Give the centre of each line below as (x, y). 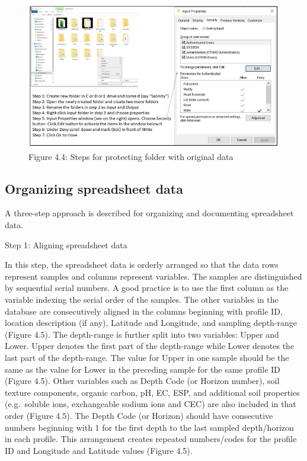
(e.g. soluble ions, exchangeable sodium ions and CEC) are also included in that (151, 404)
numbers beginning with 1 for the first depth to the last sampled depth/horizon (149, 427)
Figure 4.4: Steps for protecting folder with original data (131, 156)
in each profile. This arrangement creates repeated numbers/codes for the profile (151, 439)
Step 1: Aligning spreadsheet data (66, 244)
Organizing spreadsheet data (94, 188)
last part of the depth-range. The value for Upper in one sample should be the (147, 357)
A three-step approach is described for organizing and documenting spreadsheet (149, 213)
